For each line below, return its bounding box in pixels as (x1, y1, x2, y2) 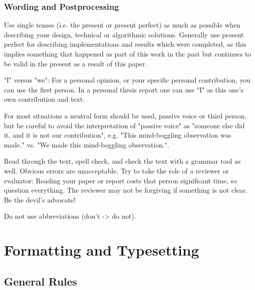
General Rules (4, 273, 77, 289)
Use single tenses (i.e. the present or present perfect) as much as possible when (4, 20, 241, 30)
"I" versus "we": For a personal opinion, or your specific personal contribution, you (4, 75, 251, 85)
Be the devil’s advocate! (4, 194, 76, 204)
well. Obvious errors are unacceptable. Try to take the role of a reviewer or (4, 165, 229, 175)
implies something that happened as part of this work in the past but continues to (4, 49, 251, 58)
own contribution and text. (4, 94, 85, 104)
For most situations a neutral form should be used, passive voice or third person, (4, 110, 247, 120)
